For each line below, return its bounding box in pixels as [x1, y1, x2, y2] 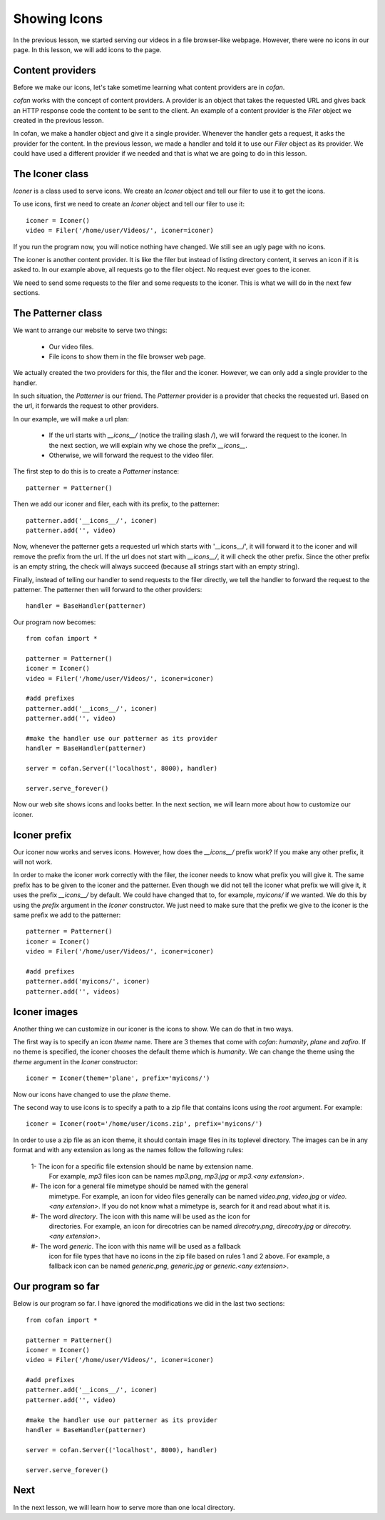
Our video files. [48, 342, 94, 351]
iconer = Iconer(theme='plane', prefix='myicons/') [26, 1074, 210, 1082]
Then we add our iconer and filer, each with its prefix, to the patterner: [13, 500, 220, 509]
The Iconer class [13, 168, 89, 180]
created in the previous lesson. [13, 116, 104, 125]
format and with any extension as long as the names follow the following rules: [13, 1146, 244, 1154]
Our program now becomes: [13, 618, 96, 626]
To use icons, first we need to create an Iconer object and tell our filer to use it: [13, 200, 245, 209]
